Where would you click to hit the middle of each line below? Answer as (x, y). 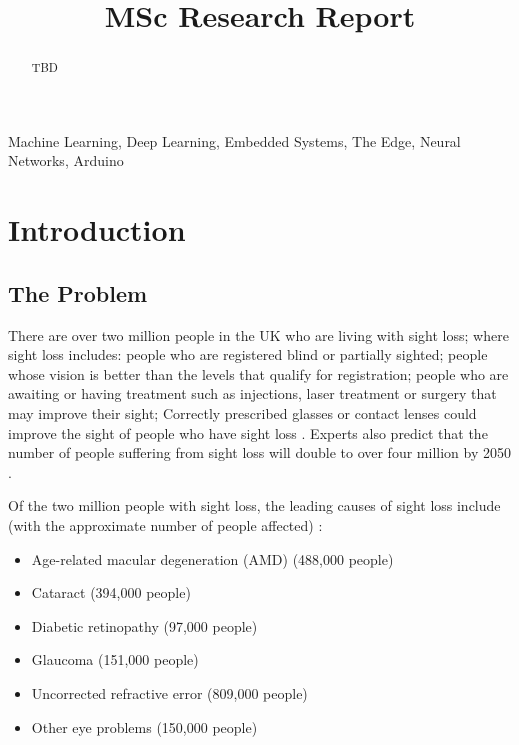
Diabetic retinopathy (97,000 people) (144, 625)
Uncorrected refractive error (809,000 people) (169, 692)
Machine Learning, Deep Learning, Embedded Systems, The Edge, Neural (234, 140)
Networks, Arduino (66, 160)
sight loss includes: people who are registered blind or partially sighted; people (248, 354)
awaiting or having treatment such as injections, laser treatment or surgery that (252, 393)
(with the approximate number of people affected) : (165, 524)
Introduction (97, 229)
